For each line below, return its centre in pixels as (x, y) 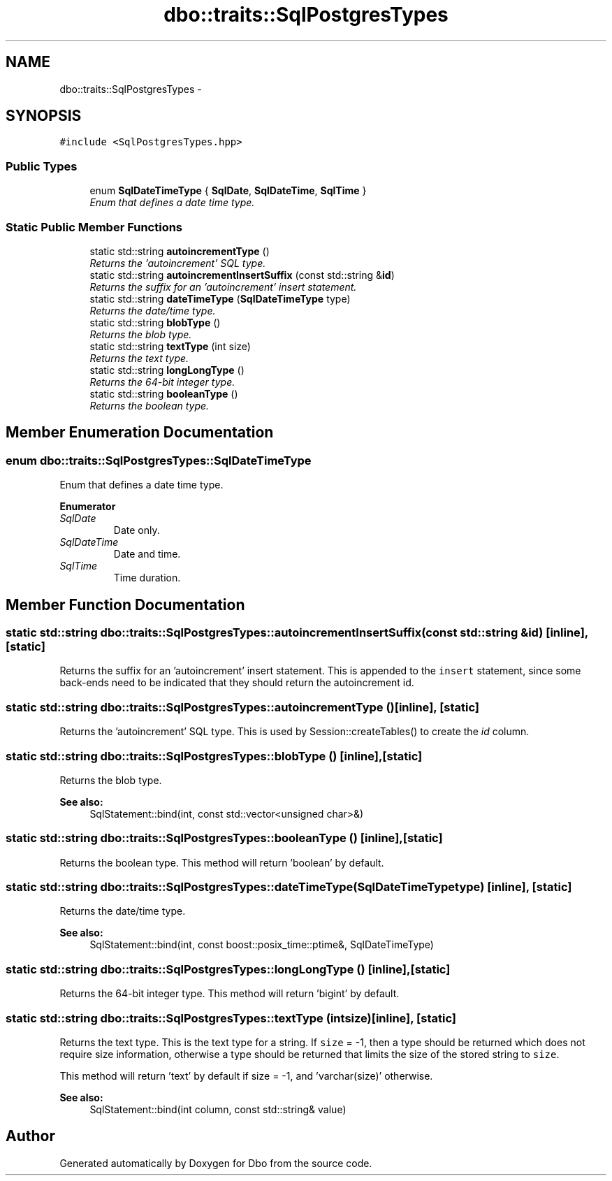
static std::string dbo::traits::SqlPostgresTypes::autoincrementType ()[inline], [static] (243, 707)
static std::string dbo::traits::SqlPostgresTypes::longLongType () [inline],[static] (228, 969)
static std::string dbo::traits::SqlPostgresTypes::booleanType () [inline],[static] (224, 838)
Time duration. (147, 578)
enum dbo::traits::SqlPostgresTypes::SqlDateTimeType (159, 460)
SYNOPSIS (44, 116)
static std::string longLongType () (167, 370)
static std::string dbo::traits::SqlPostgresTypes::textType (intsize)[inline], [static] (231, 1018)
